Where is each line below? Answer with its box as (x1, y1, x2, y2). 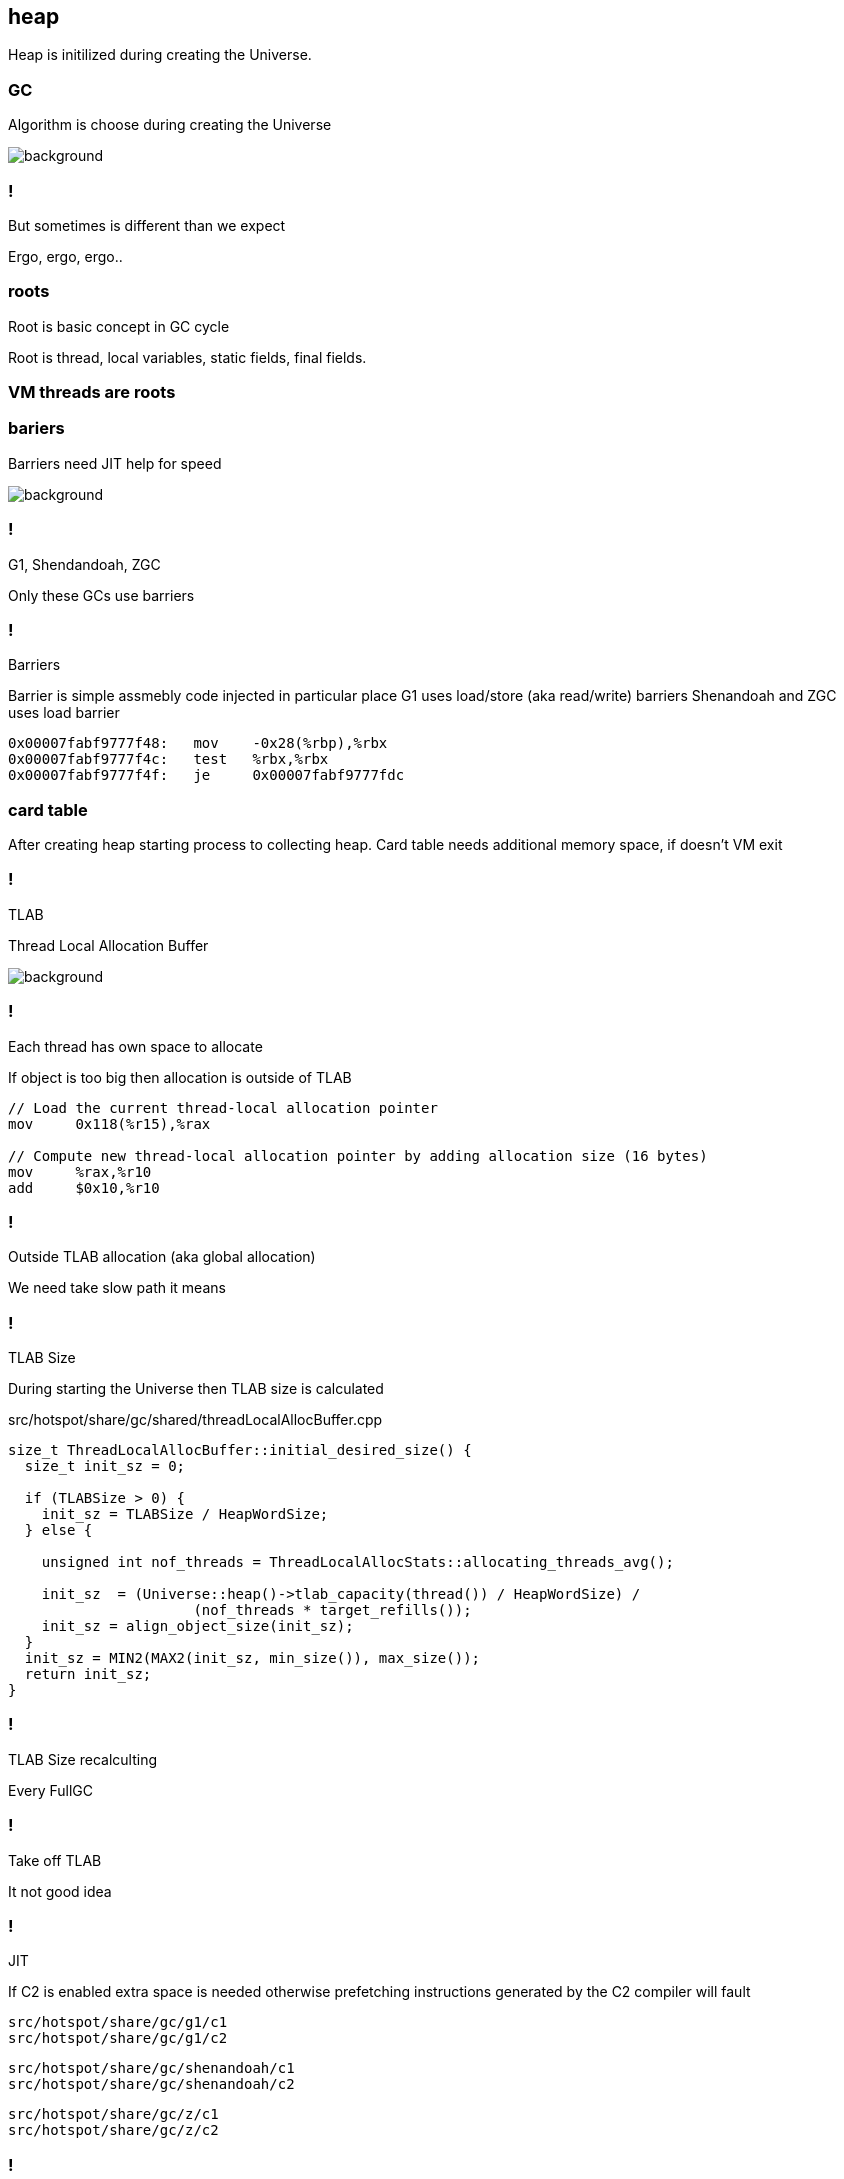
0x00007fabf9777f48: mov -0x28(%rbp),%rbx (8, 735, 388, 752)
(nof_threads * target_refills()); (193, 1602, 472, 1619)
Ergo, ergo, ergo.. (8, 247, 123, 265)
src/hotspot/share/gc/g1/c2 (8, 2030, 228, 2047)
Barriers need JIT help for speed (8, 454, 222, 472)
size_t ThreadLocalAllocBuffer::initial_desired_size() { (8, 1442, 472, 1459)
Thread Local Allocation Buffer (8, 936, 209, 954)
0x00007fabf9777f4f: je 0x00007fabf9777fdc (8, 767, 405, 784)
